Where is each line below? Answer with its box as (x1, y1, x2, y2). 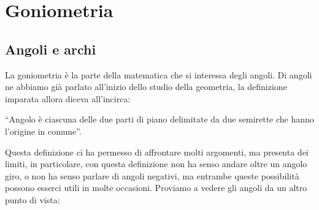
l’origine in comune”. (5, 124, 82, 137)
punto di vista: (5, 193, 60, 206)
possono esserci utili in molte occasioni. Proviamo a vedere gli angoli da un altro (5, 181, 307, 194)
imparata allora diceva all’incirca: (5, 92, 131, 105)
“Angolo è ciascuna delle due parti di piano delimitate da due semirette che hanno (5, 113, 314, 126)
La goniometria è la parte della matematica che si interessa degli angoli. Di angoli (5, 68, 312, 81)
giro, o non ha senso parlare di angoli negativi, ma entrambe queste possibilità (5, 169, 299, 182)
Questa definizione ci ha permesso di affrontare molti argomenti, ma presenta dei (5, 145, 309, 158)
